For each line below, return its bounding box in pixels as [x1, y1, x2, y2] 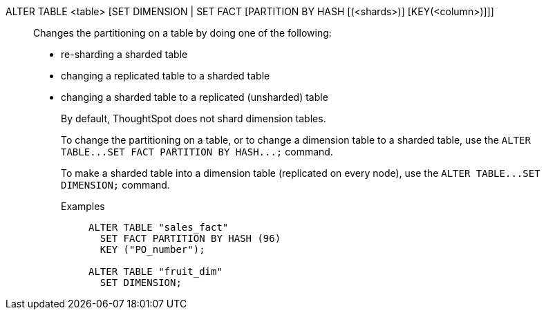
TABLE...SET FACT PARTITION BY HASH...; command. [61, 146, 333, 157]
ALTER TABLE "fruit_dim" [88, 266, 223, 277]
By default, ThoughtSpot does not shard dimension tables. [61, 113, 326, 124]
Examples [61, 200, 105, 212]
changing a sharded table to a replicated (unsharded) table [61, 91, 328, 103]
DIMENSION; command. [61, 179, 170, 191]
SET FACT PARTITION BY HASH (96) [100, 233, 281, 244]
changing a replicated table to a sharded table [61, 70, 270, 82]
